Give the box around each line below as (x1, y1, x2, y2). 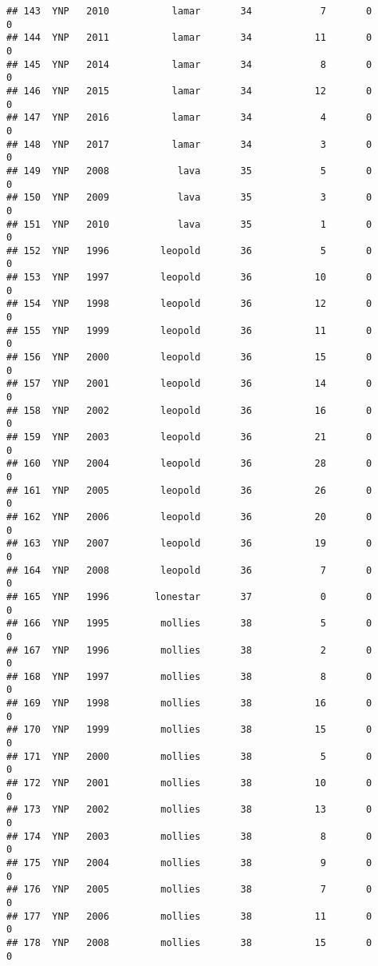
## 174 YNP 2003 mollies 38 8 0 (6, 830, 372, 842)
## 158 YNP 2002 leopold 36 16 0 (6, 404, 372, 416)
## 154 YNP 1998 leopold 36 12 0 (6, 298, 372, 310)
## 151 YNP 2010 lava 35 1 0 (6, 218, 372, 230)
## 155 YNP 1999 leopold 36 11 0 (6, 324, 372, 336)
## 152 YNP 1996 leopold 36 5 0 (6, 244, 372, 256)
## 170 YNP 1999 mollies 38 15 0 (6, 724, 372, 736)
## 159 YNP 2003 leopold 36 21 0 (6, 431, 372, 443)
